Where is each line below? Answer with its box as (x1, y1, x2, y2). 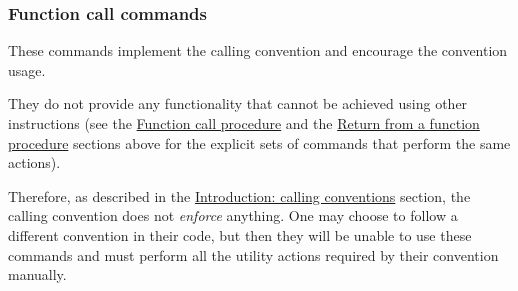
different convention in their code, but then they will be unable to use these (8, 224, 472, 245)
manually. (8, 264, 67, 285)
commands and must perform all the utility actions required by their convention (8, 244, 499, 265)
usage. (8, 59, 46, 80)
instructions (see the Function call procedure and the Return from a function (8, 113, 480, 133)
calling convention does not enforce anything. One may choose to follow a (8, 205, 458, 226)
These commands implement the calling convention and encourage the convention (8, 40, 508, 61)
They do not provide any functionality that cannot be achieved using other (8, 93, 468, 114)
